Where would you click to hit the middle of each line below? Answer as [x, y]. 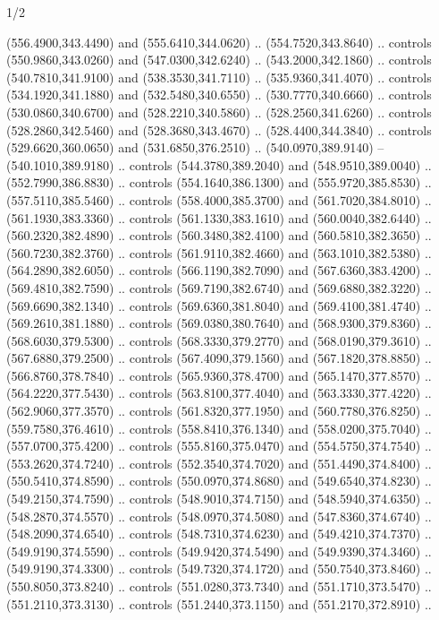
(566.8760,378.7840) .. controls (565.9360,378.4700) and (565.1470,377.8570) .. [219, 375]
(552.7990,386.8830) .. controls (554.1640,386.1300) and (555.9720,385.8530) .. [219, 182]
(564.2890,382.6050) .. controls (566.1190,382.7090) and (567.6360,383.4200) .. [219, 270]
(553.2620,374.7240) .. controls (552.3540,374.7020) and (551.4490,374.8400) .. [219, 463]
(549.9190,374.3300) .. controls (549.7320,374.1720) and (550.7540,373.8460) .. [219, 568]
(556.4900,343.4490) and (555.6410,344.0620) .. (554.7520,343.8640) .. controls [219, 42]
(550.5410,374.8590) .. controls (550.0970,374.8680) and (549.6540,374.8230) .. [219, 481]
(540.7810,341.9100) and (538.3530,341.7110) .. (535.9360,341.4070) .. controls [219, 77]
